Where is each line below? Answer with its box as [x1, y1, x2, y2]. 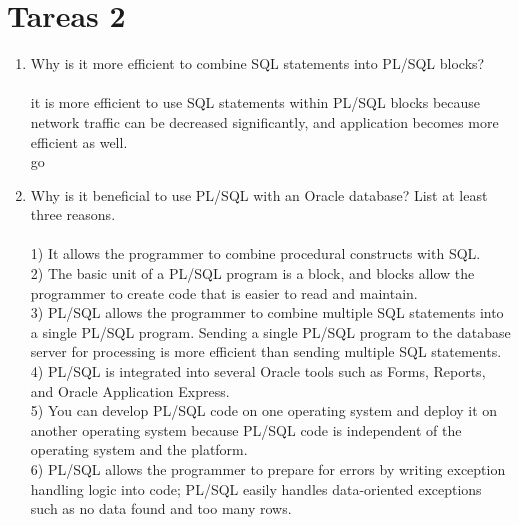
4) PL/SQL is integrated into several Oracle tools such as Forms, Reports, [30, 361, 486, 382]
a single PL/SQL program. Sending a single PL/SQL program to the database [30, 321, 511, 342]
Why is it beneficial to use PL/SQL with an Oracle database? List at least [30, 184, 488, 205]
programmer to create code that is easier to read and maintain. [30, 282, 418, 303]
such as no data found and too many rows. [30, 498, 292, 519]
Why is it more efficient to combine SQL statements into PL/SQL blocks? [30, 53, 485, 74]
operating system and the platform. [30, 439, 248, 460]
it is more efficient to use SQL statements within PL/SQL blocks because [30, 92, 481, 113]
